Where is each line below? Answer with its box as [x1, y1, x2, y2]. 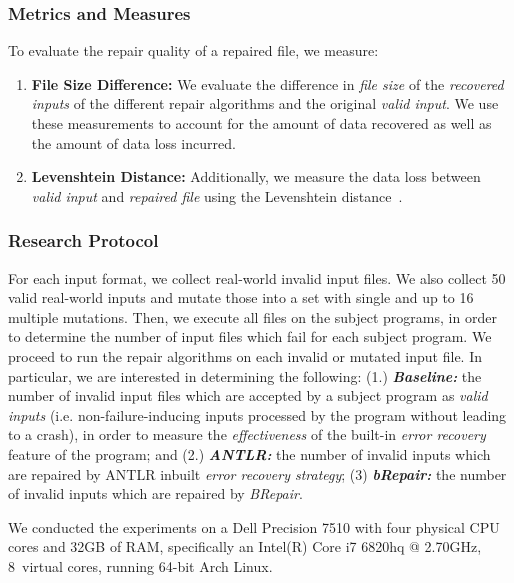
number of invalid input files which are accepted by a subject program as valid [8, 385, 488, 406]
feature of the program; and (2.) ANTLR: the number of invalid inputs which [8, 443, 491, 464]
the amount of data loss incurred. [31, 132, 236, 153]
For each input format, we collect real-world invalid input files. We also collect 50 [8, 267, 506, 288]
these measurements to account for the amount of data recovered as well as [31, 113, 492, 133]
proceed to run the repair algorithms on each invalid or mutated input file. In [8, 345, 483, 366]
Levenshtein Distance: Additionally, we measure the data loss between [31, 166, 481, 187]
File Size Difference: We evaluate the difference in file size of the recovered [31, 73, 504, 94]
